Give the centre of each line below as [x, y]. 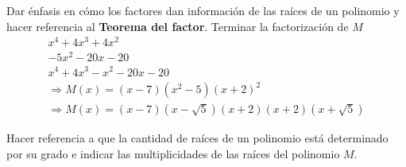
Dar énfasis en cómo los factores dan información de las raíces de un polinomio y [203, 10]
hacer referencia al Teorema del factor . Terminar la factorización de [178, 26]
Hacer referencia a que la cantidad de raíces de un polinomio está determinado [197, 138]
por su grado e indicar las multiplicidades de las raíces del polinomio [173, 153]
